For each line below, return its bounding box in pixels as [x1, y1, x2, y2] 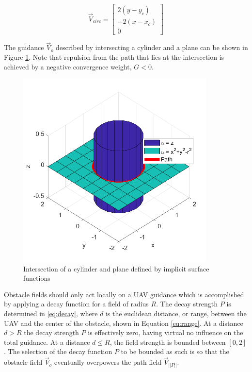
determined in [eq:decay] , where [4, 308, 98, 318]
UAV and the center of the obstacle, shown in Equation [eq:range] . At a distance [4, 318, 243, 328]
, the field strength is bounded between [110, 337, 226, 347]
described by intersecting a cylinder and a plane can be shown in [56, 42, 248, 52]
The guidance [4, 42, 44, 52]
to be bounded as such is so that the [121, 346, 229, 356]
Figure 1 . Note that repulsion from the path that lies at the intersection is [4, 51, 224, 62]
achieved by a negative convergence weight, [4, 61, 132, 71]
